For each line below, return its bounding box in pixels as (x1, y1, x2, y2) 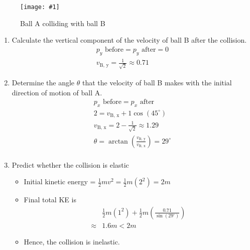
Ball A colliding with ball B (20, 18, 105, 28)
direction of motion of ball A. (12, 87, 102, 97)
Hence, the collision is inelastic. (24, 236, 120, 246)
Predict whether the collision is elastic (12, 159, 129, 170)
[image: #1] (20, 4, 60, 11)
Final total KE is (24, 194, 76, 205)
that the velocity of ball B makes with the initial (82, 77, 232, 87)
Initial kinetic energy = (24, 176, 96, 187)
